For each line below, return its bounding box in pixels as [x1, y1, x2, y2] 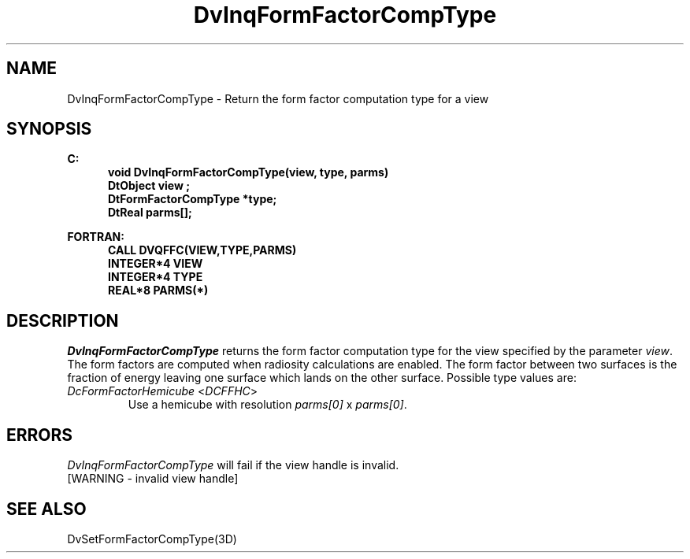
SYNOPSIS [6, 119, 92, 139]
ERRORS [6, 424, 73, 445]
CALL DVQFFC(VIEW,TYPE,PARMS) [108, 243, 297, 257]
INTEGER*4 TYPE [108, 270, 203, 284]
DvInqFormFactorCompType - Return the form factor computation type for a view [67, 91, 489, 106]
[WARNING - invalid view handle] [67, 472, 239, 486]
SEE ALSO [6, 498, 87, 519]
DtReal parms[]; [108, 205, 192, 220]
